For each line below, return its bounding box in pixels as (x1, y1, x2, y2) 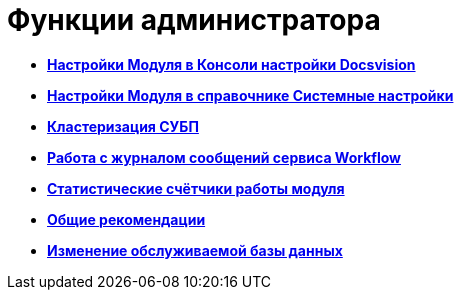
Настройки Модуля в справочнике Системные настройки (47, 86, 454, 104)
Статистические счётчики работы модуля (47, 179, 345, 197)
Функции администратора (7, 3, 381, 37)
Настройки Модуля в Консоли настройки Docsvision (47, 55, 416, 73)
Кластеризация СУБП (47, 117, 199, 135)
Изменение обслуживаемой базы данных (47, 241, 343, 259)
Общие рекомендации (47, 210, 206, 228)
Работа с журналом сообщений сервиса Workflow (47, 148, 401, 166)
